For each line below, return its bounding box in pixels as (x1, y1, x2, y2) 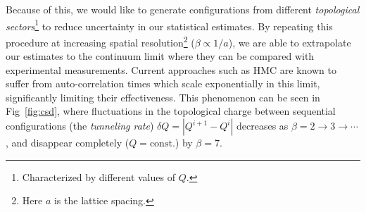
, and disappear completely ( (6, 135, 130, 150)
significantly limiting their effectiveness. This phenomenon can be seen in (6, 89, 320, 104)
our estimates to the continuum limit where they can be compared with (6, 49, 315, 63)
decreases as (236, 118, 289, 133)
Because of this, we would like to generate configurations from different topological (6, 2, 360, 16)
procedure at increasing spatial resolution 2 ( (6, 32, 195, 49)
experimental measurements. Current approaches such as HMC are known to (6, 62, 336, 77)
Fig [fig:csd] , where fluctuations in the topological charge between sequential (6, 104, 336, 118)
